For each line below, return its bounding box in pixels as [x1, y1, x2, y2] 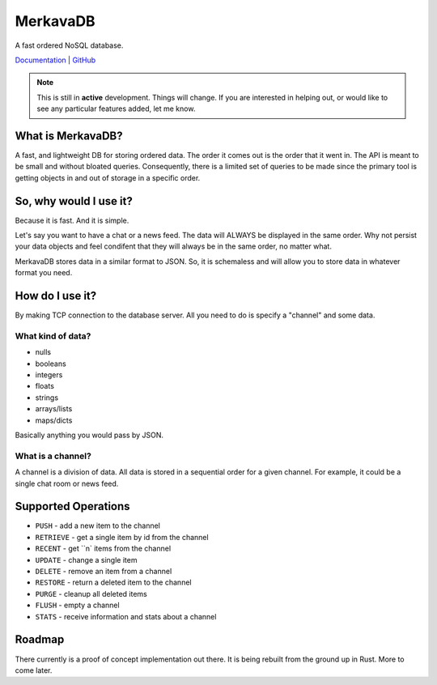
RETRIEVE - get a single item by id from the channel [35, 532, 210, 542]
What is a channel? [15, 450, 92, 462]
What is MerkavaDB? [15, 129, 123, 143]
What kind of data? [15, 330, 91, 342]
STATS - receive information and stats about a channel [35, 611, 217, 621]
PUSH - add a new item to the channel [35, 521, 161, 530]
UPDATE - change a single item [35, 555, 138, 564]
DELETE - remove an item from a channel [35, 567, 172, 577]
